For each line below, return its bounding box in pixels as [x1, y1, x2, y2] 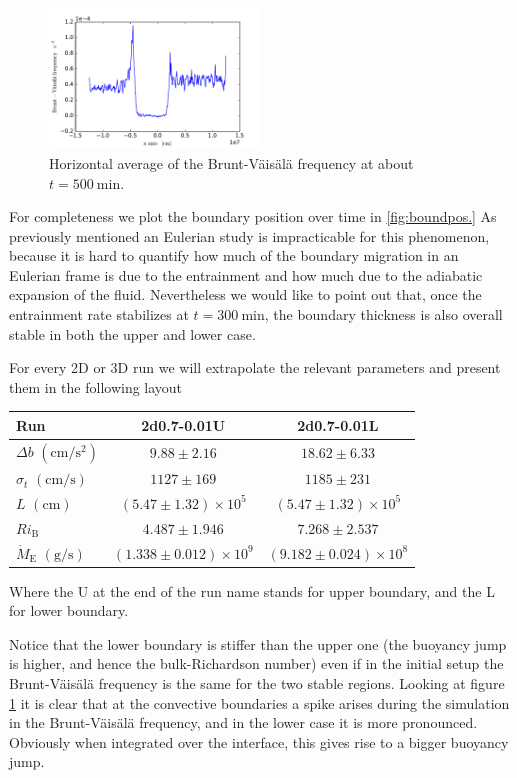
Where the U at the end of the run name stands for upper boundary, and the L [9, 580, 495, 601]
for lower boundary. [9, 600, 129, 621]
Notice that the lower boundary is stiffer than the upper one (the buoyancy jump [9, 633, 507, 654]
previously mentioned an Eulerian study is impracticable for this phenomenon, [9, 225, 490, 246]
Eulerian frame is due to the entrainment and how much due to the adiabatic [9, 264, 483, 285]
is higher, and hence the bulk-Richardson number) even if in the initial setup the [9, 653, 504, 674]
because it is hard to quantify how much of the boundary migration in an [9, 245, 459, 266]
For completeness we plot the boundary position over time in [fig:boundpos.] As [9, 206, 497, 227]
